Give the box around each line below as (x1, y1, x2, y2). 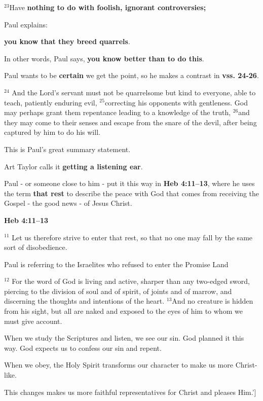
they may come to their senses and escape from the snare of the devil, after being (4, 117, 257, 127)
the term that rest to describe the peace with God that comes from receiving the (4, 188, 259, 198)
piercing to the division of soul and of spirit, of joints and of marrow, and (4, 285, 232, 296)
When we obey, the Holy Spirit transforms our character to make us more (4, 359, 233, 370)
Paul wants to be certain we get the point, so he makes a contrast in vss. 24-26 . (4, 70, 259, 81)
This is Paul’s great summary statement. (4, 143, 131, 154)
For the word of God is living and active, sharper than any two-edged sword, (12, 276, 250, 286)
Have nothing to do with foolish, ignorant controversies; (9, 2, 206, 12)
